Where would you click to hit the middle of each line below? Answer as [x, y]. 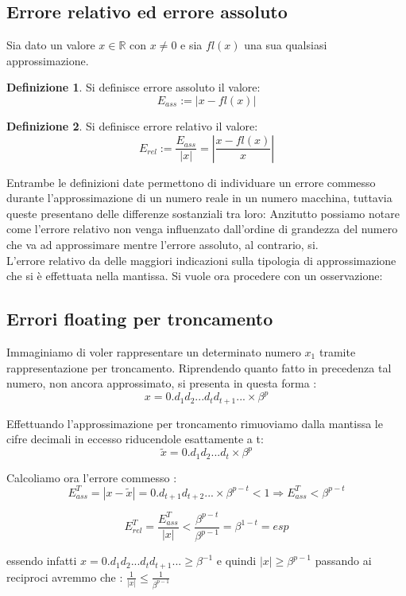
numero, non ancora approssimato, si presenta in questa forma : [162, 383]
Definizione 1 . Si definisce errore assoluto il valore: [133, 87]
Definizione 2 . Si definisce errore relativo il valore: [132, 125]
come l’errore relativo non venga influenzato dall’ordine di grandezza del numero [202, 229]
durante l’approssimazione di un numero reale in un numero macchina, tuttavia [199, 198]
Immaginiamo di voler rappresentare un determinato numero [154, 351]
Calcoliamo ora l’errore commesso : [92, 477]
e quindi [236, 561]
